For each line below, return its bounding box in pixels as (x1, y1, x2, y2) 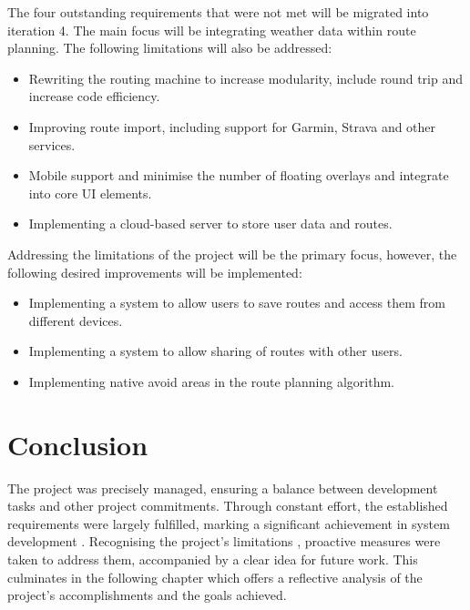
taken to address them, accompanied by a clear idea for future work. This (7, 550, 418, 568)
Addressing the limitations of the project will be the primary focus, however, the (7, 244, 457, 263)
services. (28, 135, 76, 154)
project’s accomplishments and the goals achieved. (7, 585, 287, 605)
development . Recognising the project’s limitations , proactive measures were (7, 532, 441, 551)
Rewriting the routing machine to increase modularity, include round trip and (28, 68, 463, 87)
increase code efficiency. (28, 86, 160, 106)
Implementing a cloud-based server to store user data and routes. (28, 214, 393, 233)
